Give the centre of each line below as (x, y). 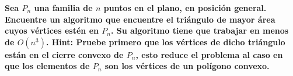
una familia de (63, 8)
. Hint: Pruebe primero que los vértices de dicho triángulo (165, 41)
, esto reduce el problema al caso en (209, 54)
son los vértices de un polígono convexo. (187, 66)
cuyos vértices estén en (52, 30)
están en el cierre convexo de (64, 54)
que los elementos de (47, 66)
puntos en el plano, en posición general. (185, 8)
